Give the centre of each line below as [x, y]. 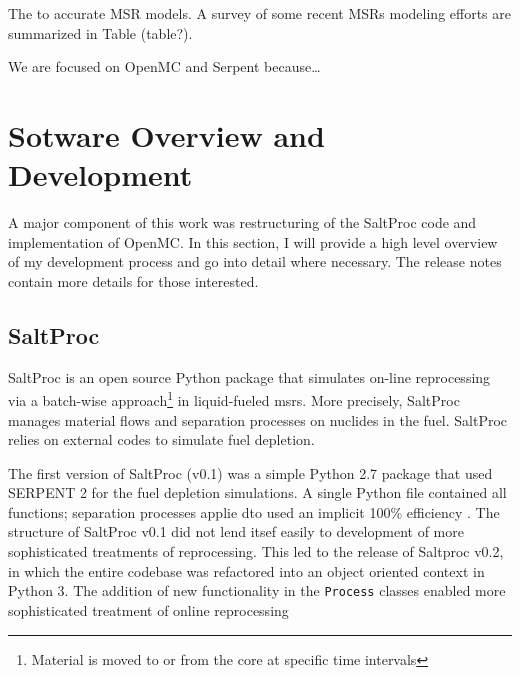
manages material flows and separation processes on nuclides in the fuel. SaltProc [258, 419]
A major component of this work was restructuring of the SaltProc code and [242, 222]
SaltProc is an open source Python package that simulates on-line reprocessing [249, 376]
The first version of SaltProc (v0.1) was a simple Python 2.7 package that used [250, 472]
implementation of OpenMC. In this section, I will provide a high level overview [253, 241]
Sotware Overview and [166, 134]
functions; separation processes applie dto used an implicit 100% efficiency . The [254, 511]
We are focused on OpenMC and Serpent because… [164, 66]
